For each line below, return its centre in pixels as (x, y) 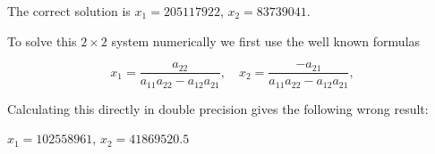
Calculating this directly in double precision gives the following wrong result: (218, 108)
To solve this (42, 41)
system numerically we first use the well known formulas (266, 41)
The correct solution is (69, 11)
